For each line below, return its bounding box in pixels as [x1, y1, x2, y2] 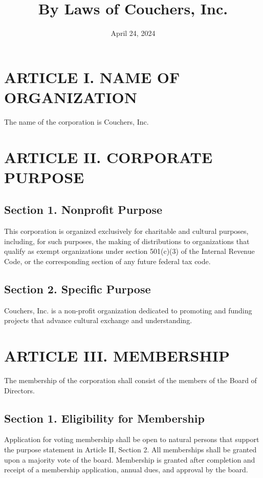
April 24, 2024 [111, 28, 156, 38]
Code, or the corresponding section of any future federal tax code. [4, 255, 211, 266]
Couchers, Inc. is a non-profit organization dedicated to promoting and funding [4, 305, 252, 315]
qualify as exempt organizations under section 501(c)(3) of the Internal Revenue [4, 246, 255, 256]
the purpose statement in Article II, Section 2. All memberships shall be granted [4, 444, 257, 455]
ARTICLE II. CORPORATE [4, 146, 213, 167]
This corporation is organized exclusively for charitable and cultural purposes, [4, 226, 249, 236]
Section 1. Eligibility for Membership [4, 410, 205, 426]
